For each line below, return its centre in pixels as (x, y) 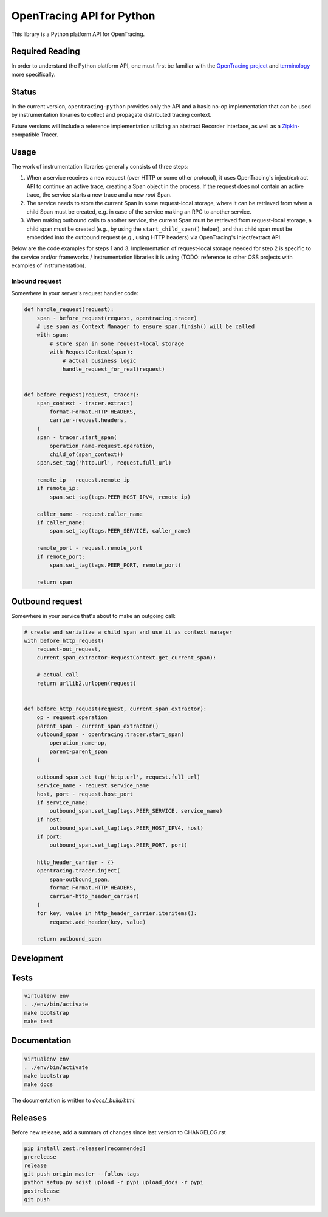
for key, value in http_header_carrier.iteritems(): (117, 914)
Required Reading (46, 51)
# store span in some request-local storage (117, 343)
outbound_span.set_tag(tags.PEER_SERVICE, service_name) (136, 811)
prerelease (40, 1157)
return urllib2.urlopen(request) (87, 683)
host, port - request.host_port (85, 794)
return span (55, 582)
